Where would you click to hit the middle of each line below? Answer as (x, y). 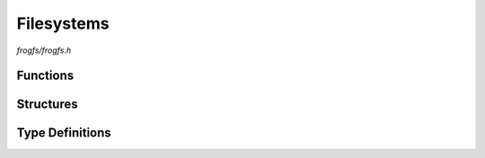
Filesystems (63, 23)
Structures (47, 105)
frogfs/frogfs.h (44, 50)
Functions (45, 76)
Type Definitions (64, 133)
